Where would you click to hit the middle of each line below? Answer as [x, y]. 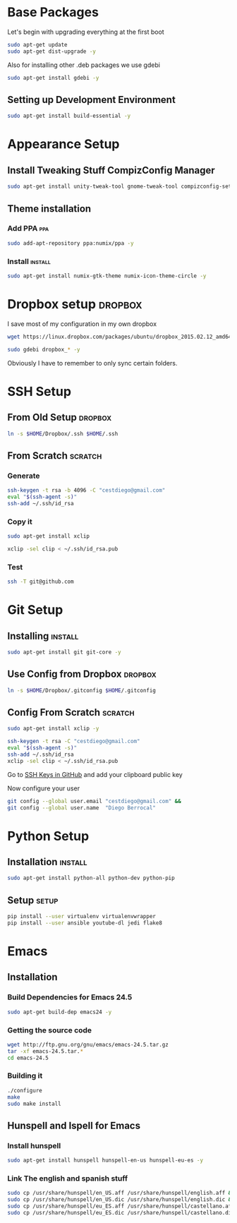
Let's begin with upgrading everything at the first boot [86, 32]
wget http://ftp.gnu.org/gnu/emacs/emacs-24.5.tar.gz [88, 1044]
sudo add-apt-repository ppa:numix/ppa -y [71, 243]
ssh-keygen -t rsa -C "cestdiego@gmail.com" [74, 742]
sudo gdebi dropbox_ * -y [44, 349]
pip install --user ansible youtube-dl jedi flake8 [85, 923]
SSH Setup [39, 391]
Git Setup [35, 610]
